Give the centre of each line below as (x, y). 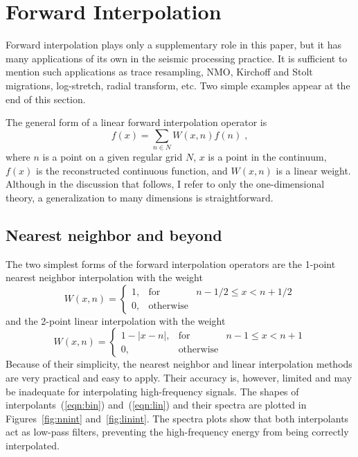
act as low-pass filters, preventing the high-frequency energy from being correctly (177, 432)
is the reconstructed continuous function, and (132, 170)
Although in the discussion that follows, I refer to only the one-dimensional (165, 184)
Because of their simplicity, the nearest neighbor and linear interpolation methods (179, 364)
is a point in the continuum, (267, 157)
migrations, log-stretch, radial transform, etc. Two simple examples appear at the (178, 85)
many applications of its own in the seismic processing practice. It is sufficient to (177, 58)
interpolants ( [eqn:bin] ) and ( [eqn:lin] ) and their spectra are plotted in (156, 405)
